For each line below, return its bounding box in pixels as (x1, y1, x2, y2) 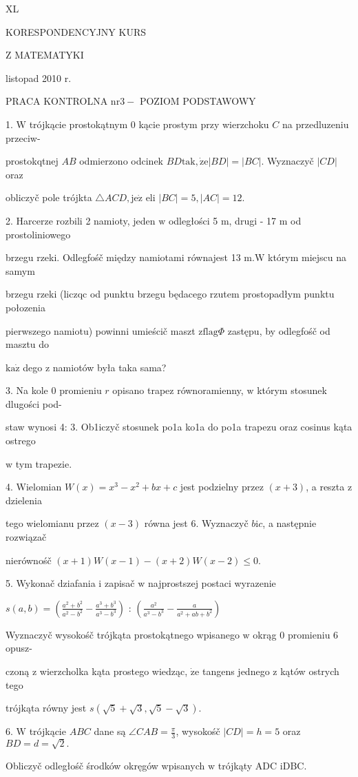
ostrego (6, 433, 36, 448)
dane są (94, 724, 126, 738)
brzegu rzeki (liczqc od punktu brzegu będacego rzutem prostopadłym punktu (6, 287, 335, 301)
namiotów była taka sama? (52, 360, 167, 374)
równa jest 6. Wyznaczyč (144, 516, 249, 530)
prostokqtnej (6, 154, 59, 168)
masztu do (6, 337, 50, 351)
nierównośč (6, 552, 52, 567)
